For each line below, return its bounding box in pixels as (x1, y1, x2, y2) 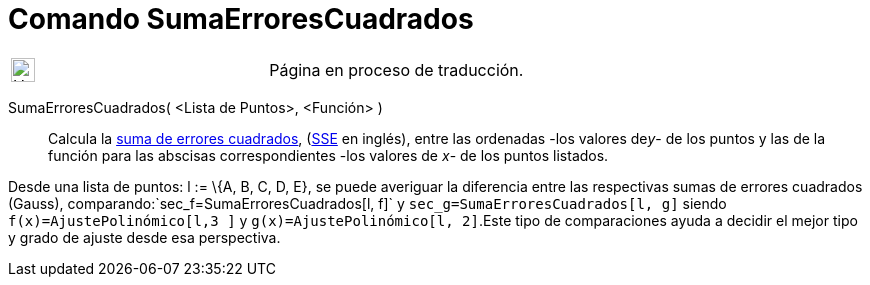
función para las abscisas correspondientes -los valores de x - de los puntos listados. (48, 146, 609, 164)
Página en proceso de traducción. (269, 59, 524, 80)
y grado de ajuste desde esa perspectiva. (8, 228, 281, 246)
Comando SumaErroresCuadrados (8, 2, 474, 36)
